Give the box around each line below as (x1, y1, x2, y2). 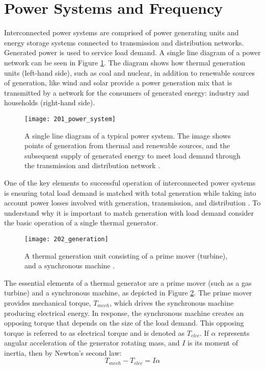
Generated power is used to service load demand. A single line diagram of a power (4, 47, 261, 58)
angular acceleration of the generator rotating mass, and (4, 337, 180, 348)
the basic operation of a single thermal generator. (4, 217, 158, 228)
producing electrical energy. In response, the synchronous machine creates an (4, 307, 244, 318)
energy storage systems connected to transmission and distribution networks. (4, 37, 244, 48)
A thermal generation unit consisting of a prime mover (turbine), (24, 250, 228, 261)
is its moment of (188, 337, 238, 348)
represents (218, 327, 250, 338)
